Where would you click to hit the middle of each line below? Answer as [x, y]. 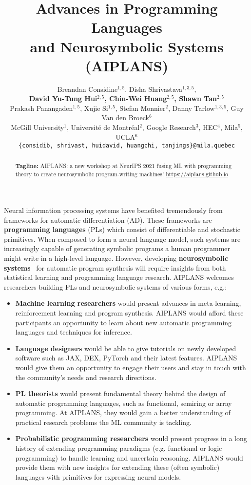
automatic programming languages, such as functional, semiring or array [124, 403]
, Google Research [169, 127]
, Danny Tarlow [192, 108]
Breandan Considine [87, 89]
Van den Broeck [125, 117]
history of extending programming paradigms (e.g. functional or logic [119, 448]
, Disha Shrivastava [154, 89]
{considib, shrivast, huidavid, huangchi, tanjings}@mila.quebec [127, 146]
